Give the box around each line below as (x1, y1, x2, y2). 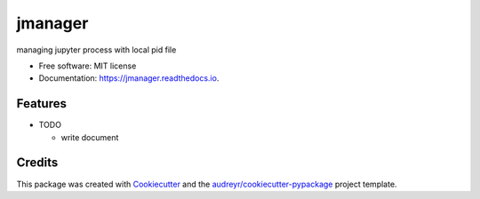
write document (60, 131, 119, 142)
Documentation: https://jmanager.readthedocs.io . (38, 73, 220, 84)
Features (16, 96, 67, 111)
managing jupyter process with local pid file (16, 44, 177, 55)
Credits (16, 155, 59, 171)
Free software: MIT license (38, 60, 137, 71)
